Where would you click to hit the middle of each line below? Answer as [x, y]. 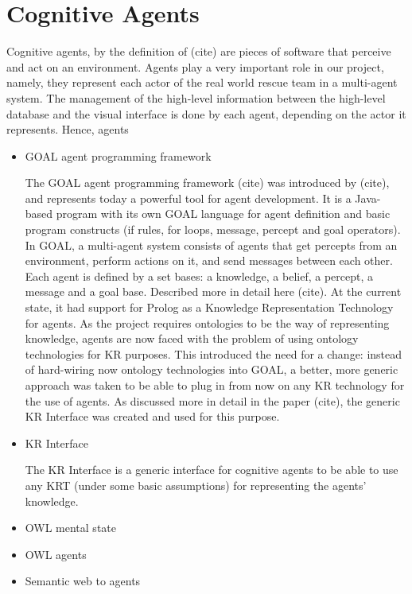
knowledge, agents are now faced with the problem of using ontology [192, 338]
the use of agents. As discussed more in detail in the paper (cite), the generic [212, 400]
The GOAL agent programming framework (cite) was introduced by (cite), [207, 182]
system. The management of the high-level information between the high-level [196, 97]
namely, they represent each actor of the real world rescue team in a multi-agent [202, 82]
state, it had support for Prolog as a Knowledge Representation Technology [209, 307]
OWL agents [56, 554]
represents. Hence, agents [68, 129]
